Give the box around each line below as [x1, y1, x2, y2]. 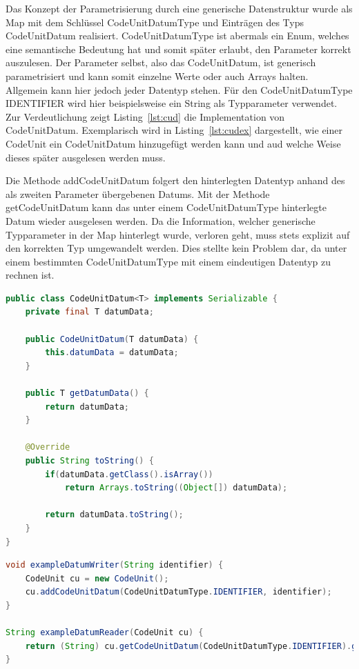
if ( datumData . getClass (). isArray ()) [45, 469, 213, 479]
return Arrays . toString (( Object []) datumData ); [64, 483, 288, 493]
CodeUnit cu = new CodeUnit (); [25, 573, 169, 583]
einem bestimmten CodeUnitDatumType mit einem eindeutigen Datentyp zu [6, 254, 331, 268]
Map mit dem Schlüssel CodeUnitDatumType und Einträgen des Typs [6, 14, 304, 29]
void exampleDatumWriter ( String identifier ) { [6, 560, 224, 570]
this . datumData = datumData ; [45, 348, 179, 358]
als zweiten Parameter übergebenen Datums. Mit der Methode [6, 186, 270, 201]
